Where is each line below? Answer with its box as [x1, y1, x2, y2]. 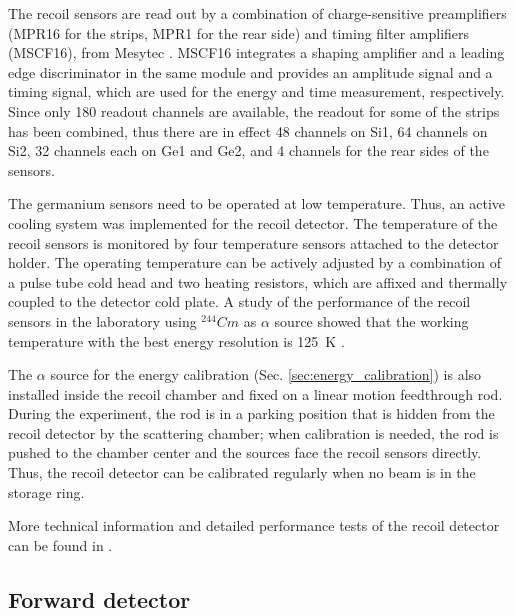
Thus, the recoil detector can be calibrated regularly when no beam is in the [8, 462, 476, 483]
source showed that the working [274, 310, 469, 331]
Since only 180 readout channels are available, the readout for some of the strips [8, 100, 500, 121]
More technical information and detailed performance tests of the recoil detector [8, 515, 500, 536]
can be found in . [8, 534, 113, 555]
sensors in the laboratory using [8, 310, 197, 331]
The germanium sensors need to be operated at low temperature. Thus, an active [8, 193, 506, 214]
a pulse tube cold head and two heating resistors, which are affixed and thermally [8, 271, 508, 292]
